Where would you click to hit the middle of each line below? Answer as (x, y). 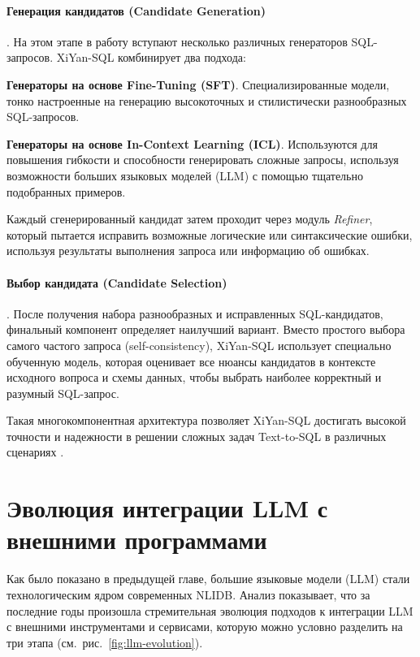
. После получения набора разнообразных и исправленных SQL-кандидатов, (195, 313)
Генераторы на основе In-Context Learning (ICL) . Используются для (192, 143)
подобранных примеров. (66, 191)
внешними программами (137, 540)
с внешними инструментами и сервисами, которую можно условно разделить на (205, 627)
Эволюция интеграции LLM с (167, 508)
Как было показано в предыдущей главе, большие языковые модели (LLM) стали (208, 579)
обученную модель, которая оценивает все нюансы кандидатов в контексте (191, 361)
